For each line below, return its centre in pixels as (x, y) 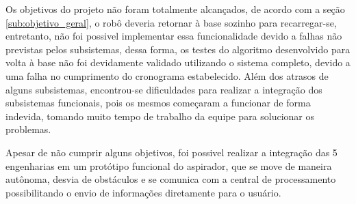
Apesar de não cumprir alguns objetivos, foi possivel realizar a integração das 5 (171, 152)
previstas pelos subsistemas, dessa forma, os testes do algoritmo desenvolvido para (178, 49)
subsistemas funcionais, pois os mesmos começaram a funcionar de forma (158, 103)
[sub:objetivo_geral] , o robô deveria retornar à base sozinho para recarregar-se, (171, 22)
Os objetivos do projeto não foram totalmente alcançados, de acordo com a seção (175, 9)
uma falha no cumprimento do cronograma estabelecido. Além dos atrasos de (167, 75)
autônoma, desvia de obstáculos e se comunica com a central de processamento (171, 179)
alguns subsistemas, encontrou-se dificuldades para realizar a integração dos (164, 89)
